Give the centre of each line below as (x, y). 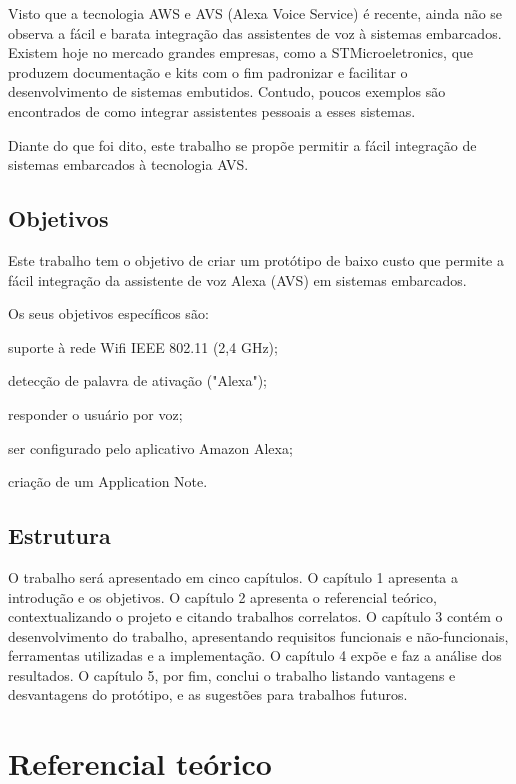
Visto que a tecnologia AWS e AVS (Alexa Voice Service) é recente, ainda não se (255, 13)
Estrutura (59, 535)
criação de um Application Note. (108, 481)
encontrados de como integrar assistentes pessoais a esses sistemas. (212, 110)
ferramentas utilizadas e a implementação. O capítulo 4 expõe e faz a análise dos (255, 655)
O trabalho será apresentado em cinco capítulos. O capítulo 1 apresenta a (233, 576)
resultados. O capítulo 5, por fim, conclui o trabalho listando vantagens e (232, 674)
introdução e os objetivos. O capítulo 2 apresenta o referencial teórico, (222, 596)
